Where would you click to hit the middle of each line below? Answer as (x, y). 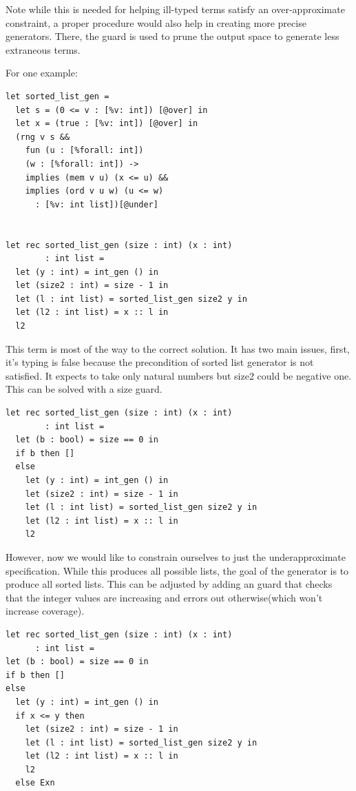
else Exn (35, 783)
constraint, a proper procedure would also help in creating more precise (156, 22)
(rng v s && (43, 137)
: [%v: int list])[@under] (96, 204)
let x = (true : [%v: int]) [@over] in (107, 124)
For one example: (42, 73)
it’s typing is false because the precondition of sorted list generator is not (160, 362)
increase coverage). (45, 611)
